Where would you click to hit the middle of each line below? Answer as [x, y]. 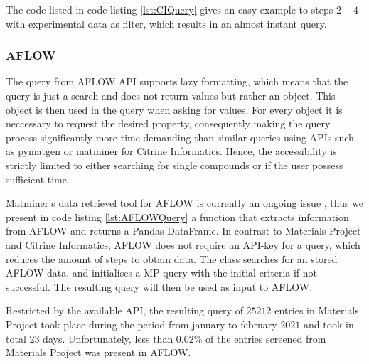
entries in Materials [317, 310]
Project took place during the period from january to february [141, 324]
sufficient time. [38, 179]
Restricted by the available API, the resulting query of [124, 310]
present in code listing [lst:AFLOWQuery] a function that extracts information [177, 216]
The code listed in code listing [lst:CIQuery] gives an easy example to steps [170, 9]
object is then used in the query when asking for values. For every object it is [174, 109]
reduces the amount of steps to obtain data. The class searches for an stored [172, 258]
